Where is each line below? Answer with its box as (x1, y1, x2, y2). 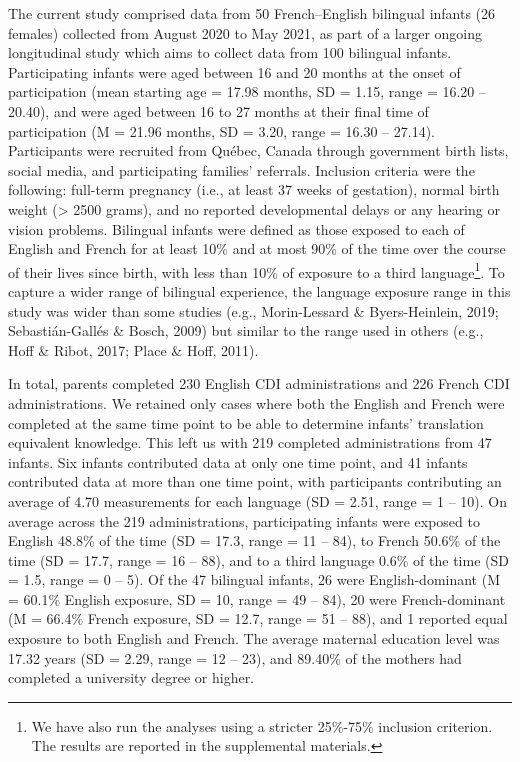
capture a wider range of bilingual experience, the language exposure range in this (8, 280, 511, 301)
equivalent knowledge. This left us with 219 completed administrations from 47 (8, 432, 492, 453)
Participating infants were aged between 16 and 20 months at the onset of (8, 61, 461, 82)
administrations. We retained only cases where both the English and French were (8, 392, 505, 413)
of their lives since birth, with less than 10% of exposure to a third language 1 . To (8, 258, 505, 282)
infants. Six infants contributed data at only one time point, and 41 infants (8, 451, 468, 472)
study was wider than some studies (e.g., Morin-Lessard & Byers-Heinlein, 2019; (8, 300, 499, 321)
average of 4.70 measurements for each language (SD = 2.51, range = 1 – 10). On (8, 490, 508, 511)
